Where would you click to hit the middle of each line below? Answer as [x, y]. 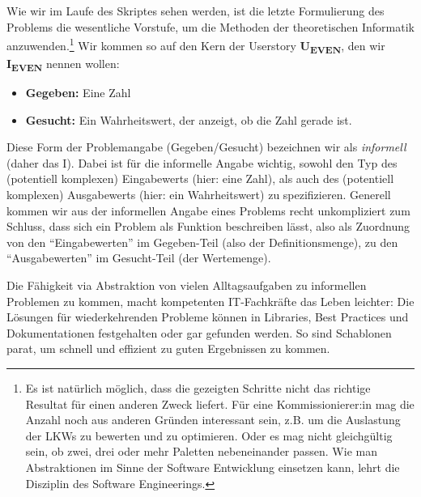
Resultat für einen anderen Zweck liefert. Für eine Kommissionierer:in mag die [220, 404]
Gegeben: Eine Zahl [78, 93]
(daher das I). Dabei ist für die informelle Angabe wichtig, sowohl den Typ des [202, 162]
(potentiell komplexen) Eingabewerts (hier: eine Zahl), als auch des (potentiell [200, 178]
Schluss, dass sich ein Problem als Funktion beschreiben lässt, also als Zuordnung [208, 226]
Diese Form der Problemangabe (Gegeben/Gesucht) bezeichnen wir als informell [206, 147]
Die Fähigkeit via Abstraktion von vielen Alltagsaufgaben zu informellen [187, 285]
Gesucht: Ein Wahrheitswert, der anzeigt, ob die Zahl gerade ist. [189, 119]
